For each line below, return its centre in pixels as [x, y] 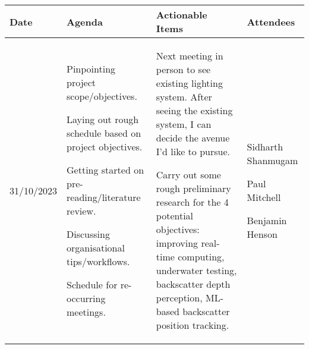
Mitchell [264, 197]
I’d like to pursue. [193, 151]
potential [175, 216]
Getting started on [105, 170]
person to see [183, 69]
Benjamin [267, 220]
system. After [184, 97]
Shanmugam [272, 160]
